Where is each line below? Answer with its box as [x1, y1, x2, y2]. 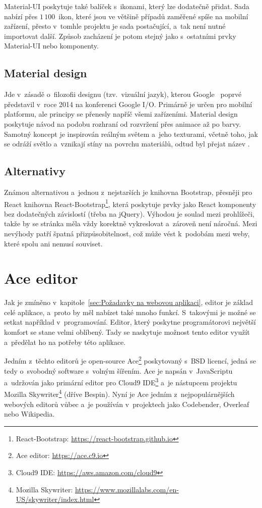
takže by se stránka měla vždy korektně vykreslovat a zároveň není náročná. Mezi [4, 218, 257, 229]
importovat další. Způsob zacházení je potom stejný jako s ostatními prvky [4, 30, 236, 41]
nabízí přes [4, 11, 38, 21]
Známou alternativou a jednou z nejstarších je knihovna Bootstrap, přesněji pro [4, 186, 252, 197]
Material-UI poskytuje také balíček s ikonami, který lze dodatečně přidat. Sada [4, 1, 249, 11]
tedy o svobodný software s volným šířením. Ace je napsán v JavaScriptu [4, 365, 233, 376]
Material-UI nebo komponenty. [4, 40, 99, 51]
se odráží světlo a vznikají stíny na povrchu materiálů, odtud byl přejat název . [4, 138, 250, 149]
